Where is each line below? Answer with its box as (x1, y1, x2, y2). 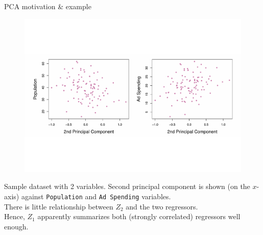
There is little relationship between (4, 201, 113, 212)
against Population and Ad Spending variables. (21, 191, 171, 201)
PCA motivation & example (4, 1, 91, 11)
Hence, (4, 211, 25, 222)
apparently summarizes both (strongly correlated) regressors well (37, 211, 241, 222)
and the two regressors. (126, 201, 198, 212)
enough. (4, 221, 29, 231)
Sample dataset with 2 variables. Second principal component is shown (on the (4, 181, 250, 192)
